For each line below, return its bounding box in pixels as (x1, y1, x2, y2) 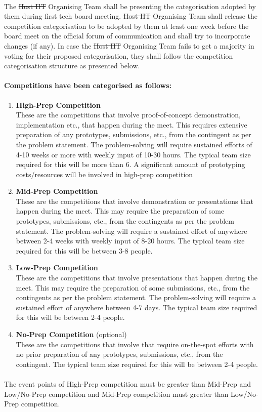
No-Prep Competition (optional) (16, 329, 127, 340)
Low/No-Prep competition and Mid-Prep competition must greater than (4, 388, 229, 399)
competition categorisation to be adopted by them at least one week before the (4, 20, 249, 31)
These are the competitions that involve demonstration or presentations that (16, 195, 253, 206)
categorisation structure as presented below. (4, 60, 140, 71)
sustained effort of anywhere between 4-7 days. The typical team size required (16, 302, 257, 312)
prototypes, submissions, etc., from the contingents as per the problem (16, 216, 234, 226)
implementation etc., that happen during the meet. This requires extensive (16, 119, 247, 130)
